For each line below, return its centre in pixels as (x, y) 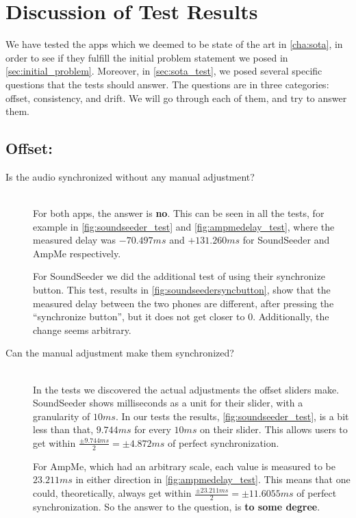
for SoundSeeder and (286, 240)
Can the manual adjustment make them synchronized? (120, 353)
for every (153, 429)
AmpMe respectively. (77, 253)
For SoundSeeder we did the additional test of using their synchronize (179, 276)
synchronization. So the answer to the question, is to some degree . (177, 506)
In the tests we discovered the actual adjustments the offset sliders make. (186, 389)
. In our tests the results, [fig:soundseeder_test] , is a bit (232, 416)
